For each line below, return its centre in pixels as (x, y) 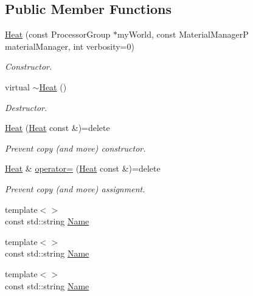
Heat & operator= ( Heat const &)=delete (83, 168)
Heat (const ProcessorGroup (58, 34)
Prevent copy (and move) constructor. (75, 148)
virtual (17, 86)
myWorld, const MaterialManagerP (183, 34)
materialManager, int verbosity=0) (70, 46)
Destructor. (26, 107)
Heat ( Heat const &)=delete (57, 128)
